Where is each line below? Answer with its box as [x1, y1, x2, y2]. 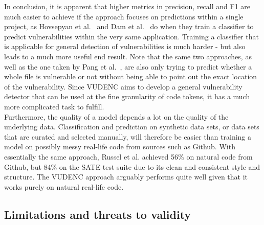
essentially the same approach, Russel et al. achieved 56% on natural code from [4, 151, 253, 162]
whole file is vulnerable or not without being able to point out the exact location [4, 71, 257, 82]
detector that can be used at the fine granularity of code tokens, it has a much [4, 91, 250, 102]
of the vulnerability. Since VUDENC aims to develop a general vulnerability [4, 81, 243, 92]
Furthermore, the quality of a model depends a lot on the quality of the [4, 111, 229, 122]
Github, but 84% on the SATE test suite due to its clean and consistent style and [4, 161, 260, 172]
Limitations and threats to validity [4, 206, 191, 222]
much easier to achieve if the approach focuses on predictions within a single [4, 11, 244, 21]
